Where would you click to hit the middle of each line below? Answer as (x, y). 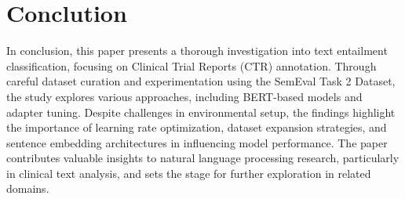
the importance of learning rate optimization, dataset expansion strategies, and (197, 127)
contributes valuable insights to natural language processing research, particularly (203, 158)
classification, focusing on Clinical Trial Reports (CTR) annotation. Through (192, 65)
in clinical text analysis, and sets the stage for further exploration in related (189, 173)
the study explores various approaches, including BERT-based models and (184, 96)
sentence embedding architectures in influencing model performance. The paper (197, 142)
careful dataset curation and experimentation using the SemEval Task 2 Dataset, (201, 81)
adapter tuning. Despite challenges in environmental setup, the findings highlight (201, 112)
